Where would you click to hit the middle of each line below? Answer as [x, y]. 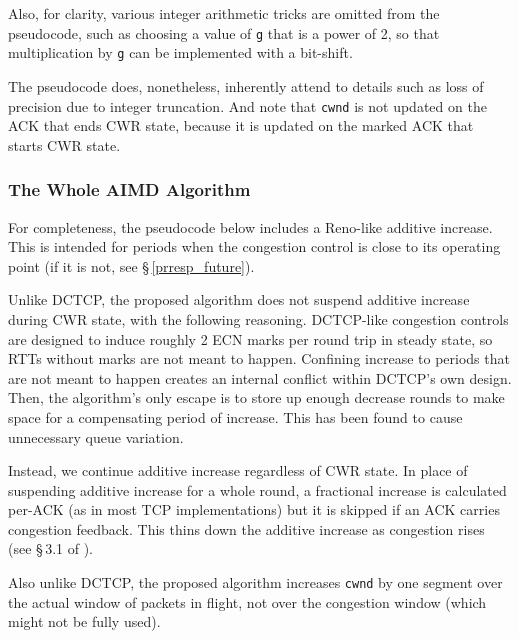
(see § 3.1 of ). [51, 548]
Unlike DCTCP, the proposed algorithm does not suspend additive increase [239, 299]
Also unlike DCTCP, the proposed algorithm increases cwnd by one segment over [255, 582]
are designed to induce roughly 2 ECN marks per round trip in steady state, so [250, 338]
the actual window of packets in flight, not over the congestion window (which [247, 601]
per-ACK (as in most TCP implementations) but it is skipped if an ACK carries [254, 509]
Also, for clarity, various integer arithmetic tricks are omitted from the [224, 13]
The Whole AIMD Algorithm [129, 189]
